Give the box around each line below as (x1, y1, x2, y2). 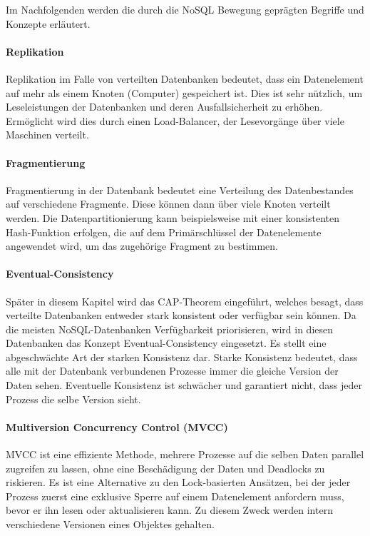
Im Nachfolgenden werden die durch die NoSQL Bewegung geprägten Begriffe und (6, 2, 364, 16)
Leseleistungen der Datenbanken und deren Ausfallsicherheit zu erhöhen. (6, 99, 323, 114)
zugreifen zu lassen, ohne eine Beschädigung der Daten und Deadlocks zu (6, 460, 325, 475)
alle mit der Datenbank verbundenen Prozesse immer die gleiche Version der (6, 363, 339, 378)
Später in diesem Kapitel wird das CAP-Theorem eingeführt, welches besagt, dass (6, 293, 364, 308)
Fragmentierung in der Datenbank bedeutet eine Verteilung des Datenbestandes (6, 182, 354, 197)
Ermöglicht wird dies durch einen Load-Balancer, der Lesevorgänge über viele (6, 113, 344, 128)
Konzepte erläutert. (6, 16, 91, 31)
